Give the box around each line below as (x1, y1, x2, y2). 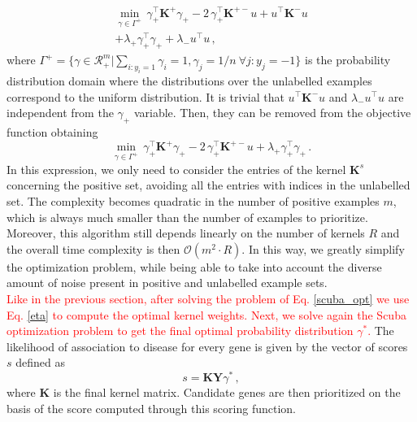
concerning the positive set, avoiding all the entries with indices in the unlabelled (7, 176, 410, 194)
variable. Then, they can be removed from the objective (133, 104, 411, 121)
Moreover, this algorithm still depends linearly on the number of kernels (7, 224, 365, 241)
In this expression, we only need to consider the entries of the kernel (7, 160, 346, 177)
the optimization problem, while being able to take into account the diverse (7, 258, 382, 275)
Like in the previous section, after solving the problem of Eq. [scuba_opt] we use (7, 289, 410, 307)
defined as (15, 354, 65, 371)
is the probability (304, 51, 391, 68)
